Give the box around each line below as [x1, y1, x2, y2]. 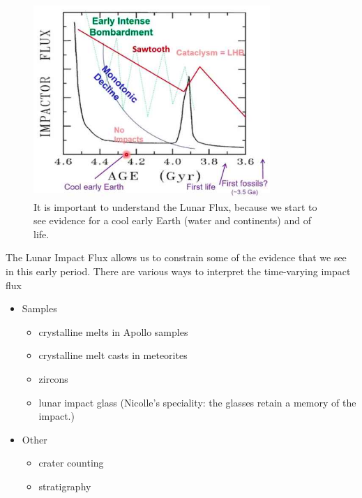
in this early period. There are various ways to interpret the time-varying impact [6, 263, 351, 278]
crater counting [38, 455, 104, 470]
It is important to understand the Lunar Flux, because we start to [33, 199, 317, 214]
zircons [38, 371, 68, 386]
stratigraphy [38, 478, 91, 493]
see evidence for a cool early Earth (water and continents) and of [33, 213, 311, 228]
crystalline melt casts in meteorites [38, 348, 188, 362]
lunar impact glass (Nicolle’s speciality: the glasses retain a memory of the [38, 395, 356, 409]
